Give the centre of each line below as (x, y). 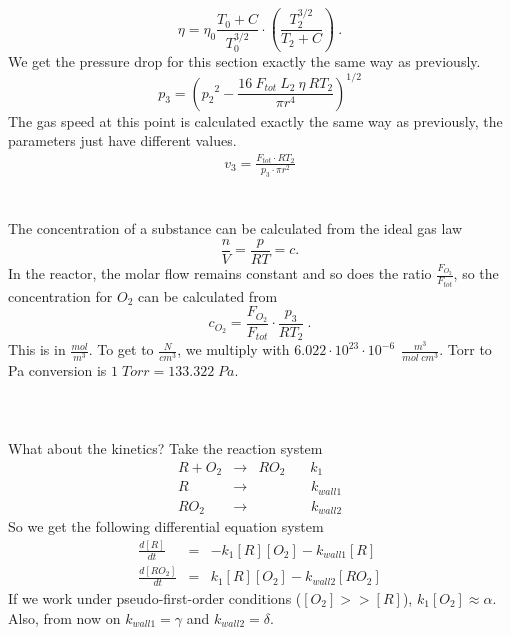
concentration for (60, 295)
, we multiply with (233, 349)
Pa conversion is (57, 369)
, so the (476, 273)
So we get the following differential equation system (166, 526)
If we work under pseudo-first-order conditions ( (155, 597)
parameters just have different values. (122, 140)
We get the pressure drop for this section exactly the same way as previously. (244, 61)
